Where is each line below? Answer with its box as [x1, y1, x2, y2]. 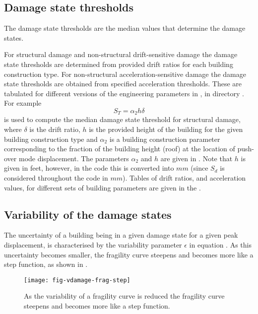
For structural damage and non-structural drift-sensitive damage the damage [4, 49, 238, 60]
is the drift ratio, [29, 124, 80, 134]
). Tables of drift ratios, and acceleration [123, 172, 246, 183]
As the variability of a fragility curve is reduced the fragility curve [24, 291, 225, 301]
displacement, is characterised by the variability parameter [4, 239, 182, 250]
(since [191, 163, 208, 173]
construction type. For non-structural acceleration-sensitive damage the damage [4, 68, 246, 79]
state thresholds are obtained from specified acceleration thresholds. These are [4, 78, 242, 89]
